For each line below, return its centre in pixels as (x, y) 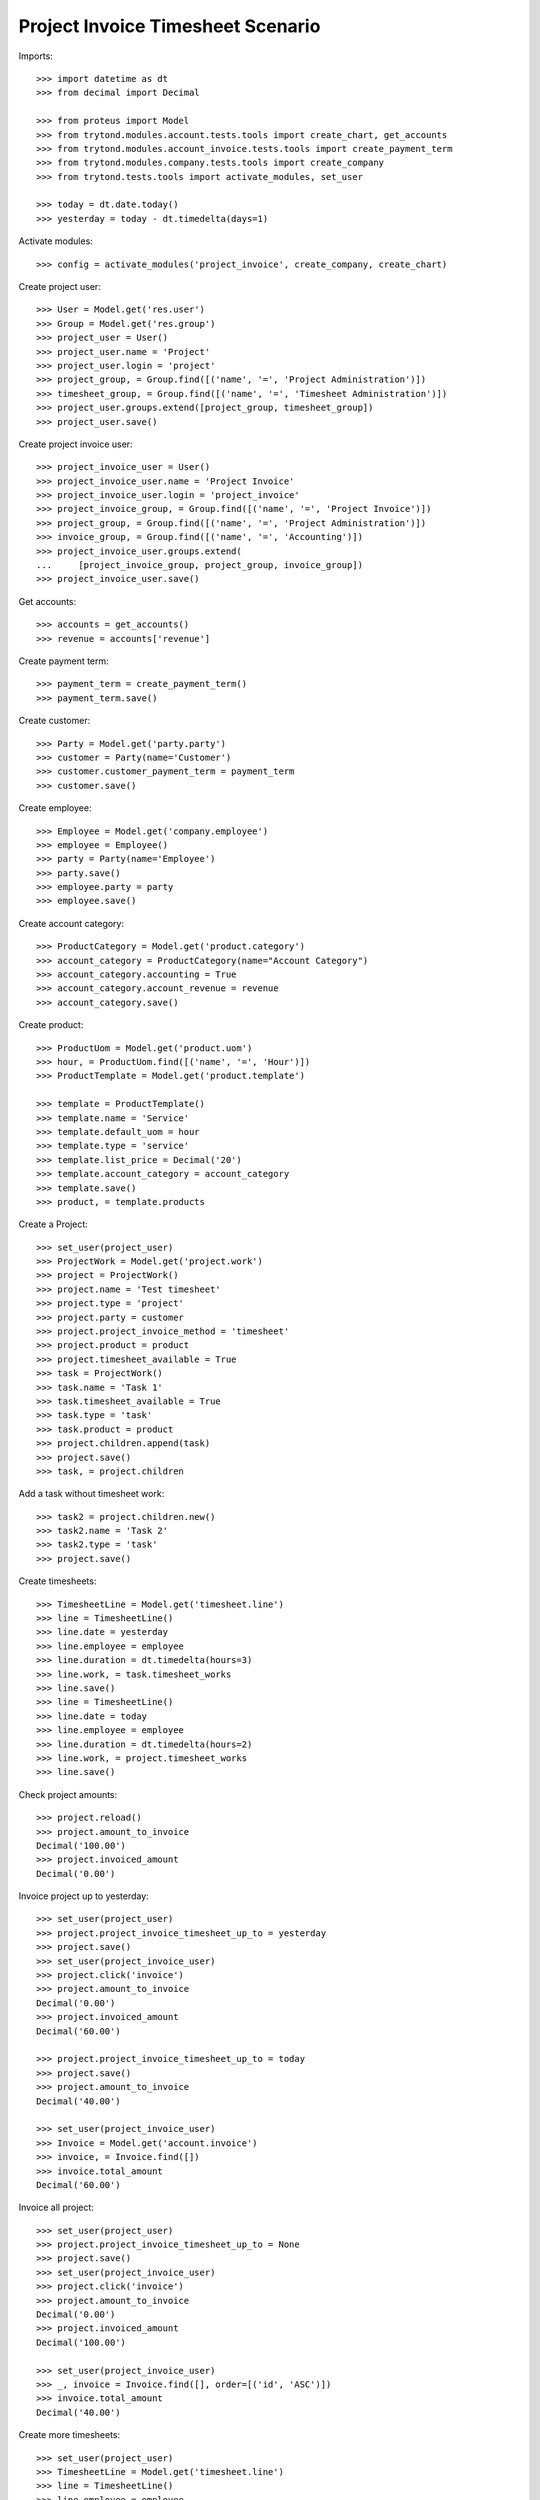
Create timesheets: (57, 1581)
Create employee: (55, 808)
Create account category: (71, 923)
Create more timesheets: (69, 2435)
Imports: (36, 56)
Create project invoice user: (76, 444)
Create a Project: (53, 1224)
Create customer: (54, 721)
